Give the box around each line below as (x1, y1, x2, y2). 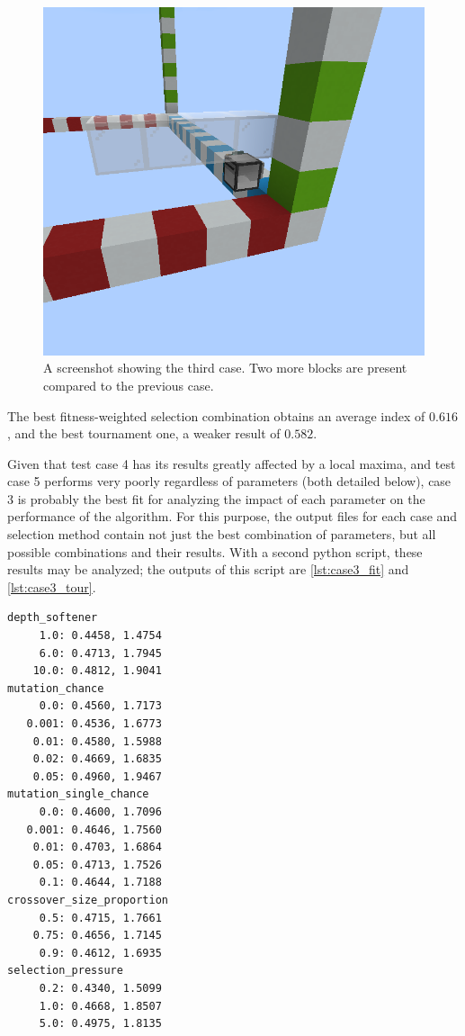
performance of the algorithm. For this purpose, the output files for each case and (7, 507, 458, 526)
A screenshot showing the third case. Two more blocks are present (43, 358, 407, 377)
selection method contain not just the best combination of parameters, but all (7, 525, 436, 544)
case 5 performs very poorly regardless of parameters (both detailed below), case (7, 472, 452, 491)
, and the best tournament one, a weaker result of (7, 424, 281, 443)
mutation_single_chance (7, 788, 149, 801)
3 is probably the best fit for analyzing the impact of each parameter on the (7, 489, 425, 508)
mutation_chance (7, 681, 104, 695)
